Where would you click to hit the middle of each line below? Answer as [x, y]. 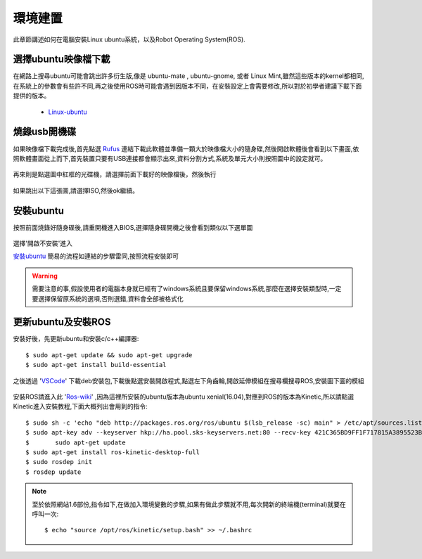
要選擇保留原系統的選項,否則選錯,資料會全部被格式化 [108, 298]
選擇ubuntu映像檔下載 [62, 59]
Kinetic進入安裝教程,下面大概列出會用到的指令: [80, 406]
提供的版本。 [32, 96]
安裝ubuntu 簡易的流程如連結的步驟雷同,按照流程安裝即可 [96, 256]
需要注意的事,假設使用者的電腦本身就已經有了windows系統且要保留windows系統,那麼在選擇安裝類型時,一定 [187, 289]
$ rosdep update [53, 472]
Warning [45, 276]
